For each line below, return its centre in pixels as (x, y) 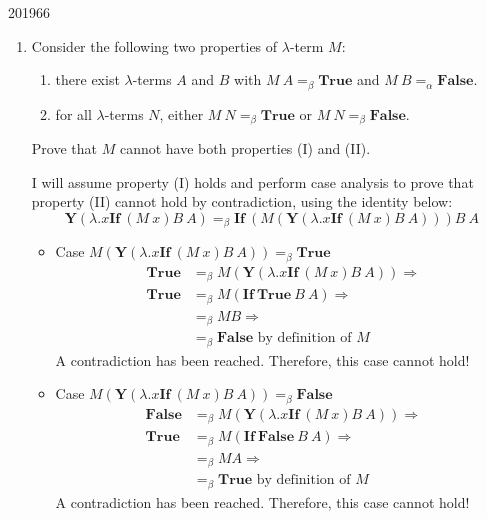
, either (181, 113)
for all (73, 113)
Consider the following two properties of (154, 45)
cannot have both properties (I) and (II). (245, 148)
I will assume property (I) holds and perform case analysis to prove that (252, 181)
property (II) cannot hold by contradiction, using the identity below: (242, 201)
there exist (87, 79)
